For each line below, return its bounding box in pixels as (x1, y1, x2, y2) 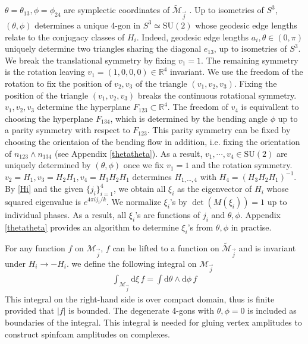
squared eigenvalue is (5, 195, 81, 207)
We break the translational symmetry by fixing (5, 53, 176, 66)
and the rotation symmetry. (191, 159, 293, 171)
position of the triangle (5, 89, 89, 101)
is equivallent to (241, 100, 299, 113)
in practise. (231, 220, 272, 233)
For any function (5, 241, 65, 254)
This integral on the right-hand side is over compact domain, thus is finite (5, 292, 275, 305)
